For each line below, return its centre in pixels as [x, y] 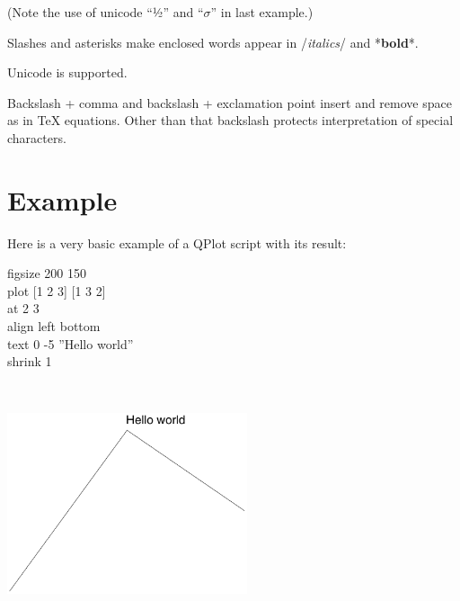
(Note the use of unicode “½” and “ [106, 12]
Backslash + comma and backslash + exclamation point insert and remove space [230, 102]
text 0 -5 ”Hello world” [71, 343]
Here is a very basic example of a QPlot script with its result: [177, 242]
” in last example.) [262, 12]
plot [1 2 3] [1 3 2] [57, 290]
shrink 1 [30, 361]
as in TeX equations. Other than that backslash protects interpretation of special [230, 120]
